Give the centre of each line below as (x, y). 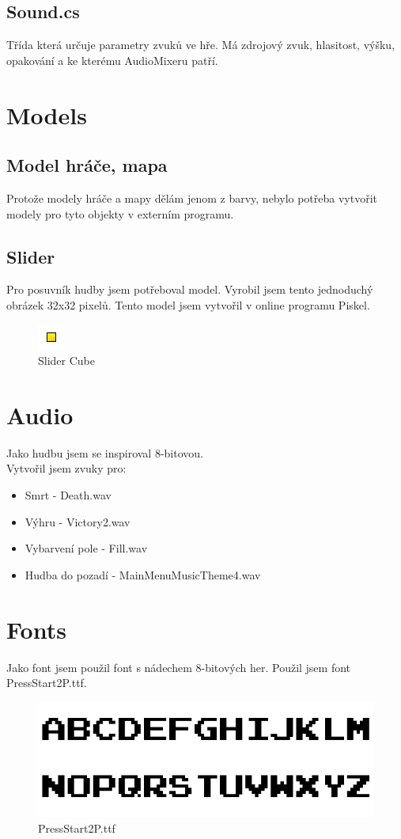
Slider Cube (67, 361)
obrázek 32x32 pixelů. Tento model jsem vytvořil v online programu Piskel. (188, 304)
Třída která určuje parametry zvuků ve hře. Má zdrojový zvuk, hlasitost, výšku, (201, 45)
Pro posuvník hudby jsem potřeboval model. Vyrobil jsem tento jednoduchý (190, 289)
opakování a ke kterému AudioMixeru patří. (112, 60)
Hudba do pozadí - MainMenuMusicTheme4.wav (143, 574)
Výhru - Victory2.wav (78, 521)
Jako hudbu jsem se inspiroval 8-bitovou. (105, 452)
